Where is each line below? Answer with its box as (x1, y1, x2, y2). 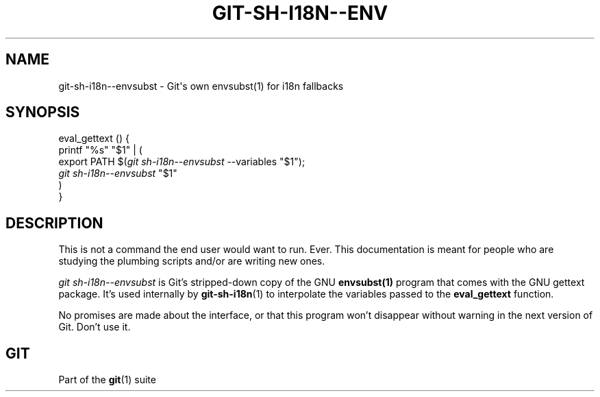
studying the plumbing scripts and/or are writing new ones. (58, 255, 325, 267)
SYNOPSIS (5, 104, 80, 121)
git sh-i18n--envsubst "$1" (58, 167, 177, 180)
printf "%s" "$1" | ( (58, 144, 142, 156)
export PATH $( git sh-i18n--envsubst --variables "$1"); (58, 156, 305, 168)
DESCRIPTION (5, 214, 103, 232)
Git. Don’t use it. (58, 321, 131, 333)
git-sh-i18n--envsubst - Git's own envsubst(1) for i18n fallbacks (58, 80, 344, 92)
